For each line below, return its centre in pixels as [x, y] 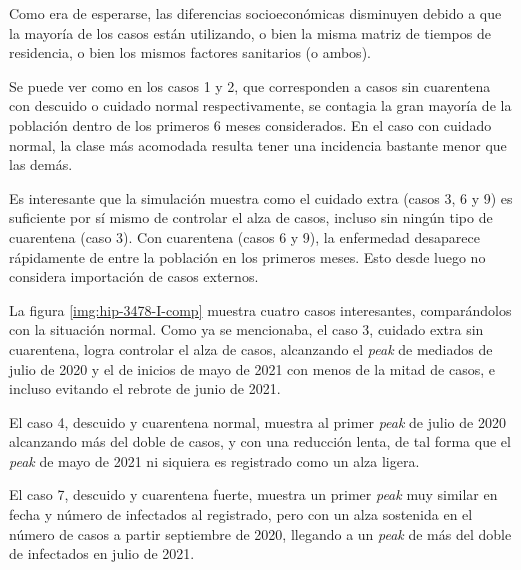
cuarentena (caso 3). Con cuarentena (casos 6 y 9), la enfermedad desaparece [244, 236]
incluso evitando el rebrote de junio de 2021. [145, 388]
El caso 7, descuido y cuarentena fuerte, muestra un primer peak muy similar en [253, 494]
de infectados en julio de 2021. [102, 553]
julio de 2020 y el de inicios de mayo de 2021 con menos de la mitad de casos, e [252, 368]
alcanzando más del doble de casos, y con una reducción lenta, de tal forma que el [260, 441]
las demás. [41, 164]
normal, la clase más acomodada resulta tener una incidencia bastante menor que [258, 144]
